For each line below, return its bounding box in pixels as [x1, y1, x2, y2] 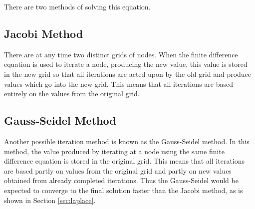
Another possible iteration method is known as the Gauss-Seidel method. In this [4, 136, 250, 146]
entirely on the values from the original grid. [4, 88, 140, 99]
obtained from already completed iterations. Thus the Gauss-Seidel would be [4, 175, 239, 186]
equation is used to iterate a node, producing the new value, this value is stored [4, 59, 248, 69]
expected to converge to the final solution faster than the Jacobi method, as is [4, 185, 243, 195]
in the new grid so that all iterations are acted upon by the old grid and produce [4, 68, 252, 79]
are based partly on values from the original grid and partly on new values [4, 165, 232, 176]
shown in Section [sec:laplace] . [4, 195, 96, 205]
